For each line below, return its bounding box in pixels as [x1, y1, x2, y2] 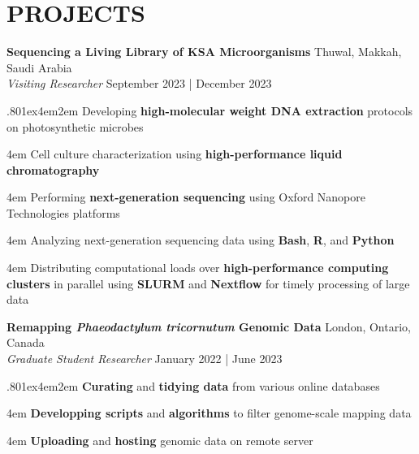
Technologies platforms [6, 204, 120, 221]
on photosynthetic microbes [6, 118, 144, 135]
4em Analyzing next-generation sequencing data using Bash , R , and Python [6, 231, 395, 249]
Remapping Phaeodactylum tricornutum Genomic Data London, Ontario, [6, 318, 411, 335]
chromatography [6, 161, 100, 178]
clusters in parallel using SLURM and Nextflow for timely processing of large [6, 275, 410, 292]
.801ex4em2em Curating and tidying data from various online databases [6, 377, 380, 394]
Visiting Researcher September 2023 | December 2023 [6, 75, 272, 92]
